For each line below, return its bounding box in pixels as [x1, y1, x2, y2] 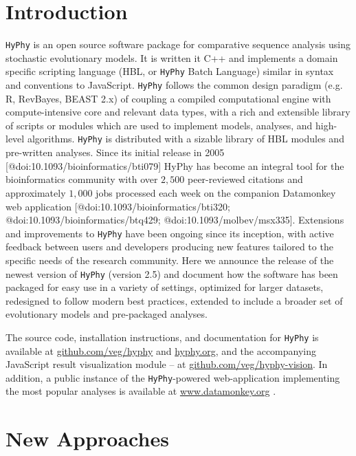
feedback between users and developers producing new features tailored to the [5, 239, 333, 254]
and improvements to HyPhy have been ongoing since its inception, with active [5, 226, 334, 240]
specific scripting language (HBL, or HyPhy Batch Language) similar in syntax [5, 64, 334, 78]
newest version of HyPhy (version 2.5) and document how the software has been [5, 266, 338, 281]
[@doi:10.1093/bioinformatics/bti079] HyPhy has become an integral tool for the [5, 158, 344, 173]
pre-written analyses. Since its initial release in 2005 [5, 145, 225, 160]
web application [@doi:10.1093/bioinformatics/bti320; [5, 199, 230, 213]
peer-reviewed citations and [188, 172, 303, 186]
